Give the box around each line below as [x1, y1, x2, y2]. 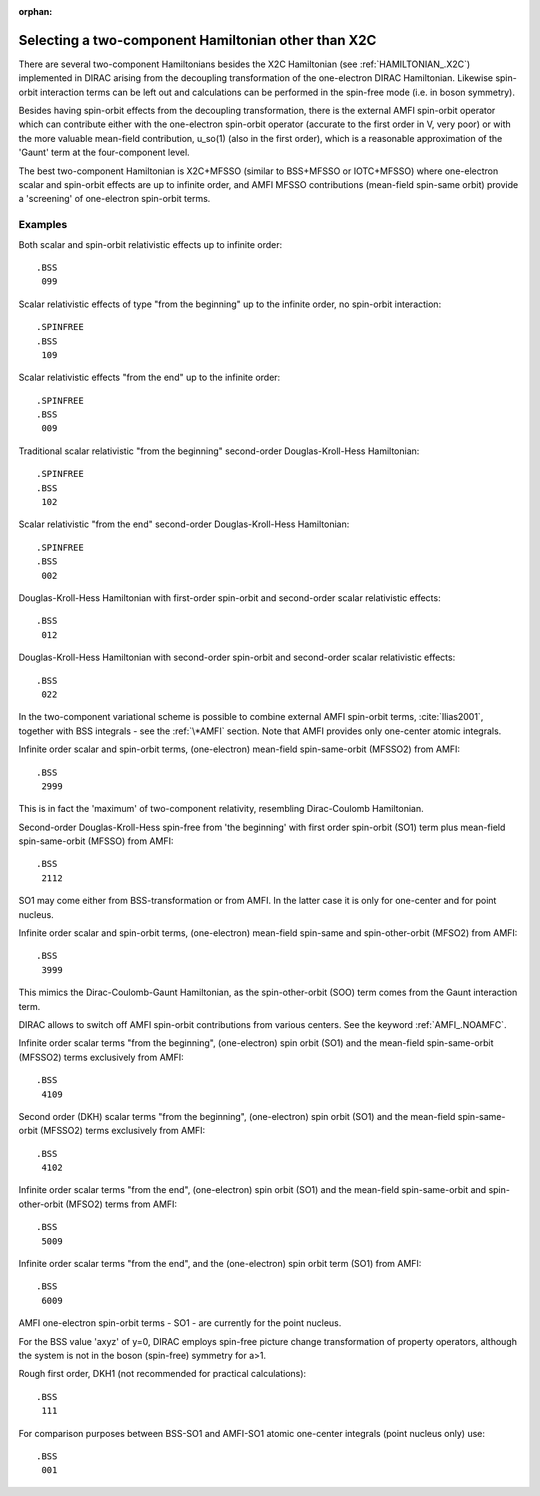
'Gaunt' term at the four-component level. [18, 146, 190, 159]
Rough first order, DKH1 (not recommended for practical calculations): [18, 1368, 307, 1380]
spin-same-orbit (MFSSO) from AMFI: [18, 835, 174, 847]
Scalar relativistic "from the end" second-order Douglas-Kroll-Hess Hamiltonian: [18, 518, 350, 530]
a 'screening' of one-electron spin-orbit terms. [18, 193, 211, 205]
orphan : [18, 6, 53, 17]
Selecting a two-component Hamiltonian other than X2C [18, 31, 377, 49]
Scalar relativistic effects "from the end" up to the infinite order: [18, 371, 281, 384]
